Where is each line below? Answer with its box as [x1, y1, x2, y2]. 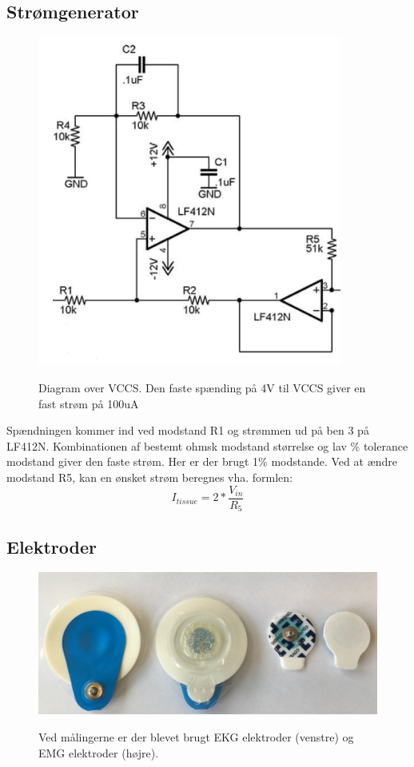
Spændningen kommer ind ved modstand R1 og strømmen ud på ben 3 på [6, 422, 369, 439]
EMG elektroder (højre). [38, 744, 159, 761]
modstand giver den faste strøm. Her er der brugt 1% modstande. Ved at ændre [6, 453, 398, 470]
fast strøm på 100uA [38, 395, 139, 411]
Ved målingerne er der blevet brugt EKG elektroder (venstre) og [38, 729, 354, 745]
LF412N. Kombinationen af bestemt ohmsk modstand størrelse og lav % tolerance [6, 437, 408, 454]
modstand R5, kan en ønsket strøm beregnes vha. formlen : [6, 469, 293, 486]
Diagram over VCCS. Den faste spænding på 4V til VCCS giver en [38, 380, 366, 396]
